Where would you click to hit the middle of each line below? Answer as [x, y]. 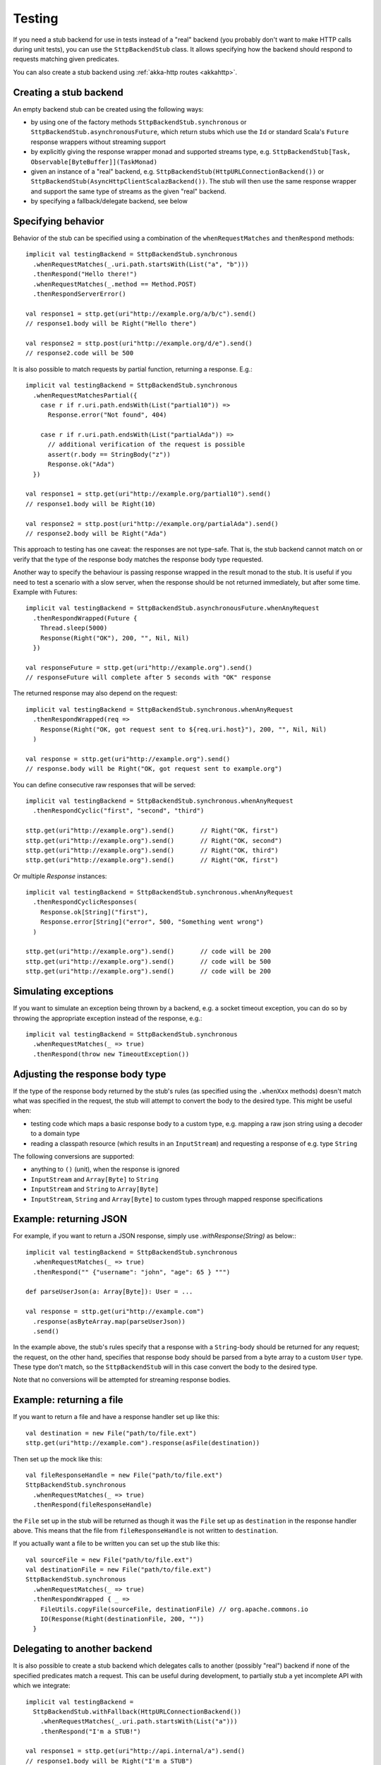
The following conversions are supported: [74, 1156]
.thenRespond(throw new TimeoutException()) [111, 1054]
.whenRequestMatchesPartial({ [85, 395]
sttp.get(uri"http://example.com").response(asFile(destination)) [143, 1443]
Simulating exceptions [64, 992]
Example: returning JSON [70, 1219]
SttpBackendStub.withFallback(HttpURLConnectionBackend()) [137, 1711]
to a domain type [55, 1134]
